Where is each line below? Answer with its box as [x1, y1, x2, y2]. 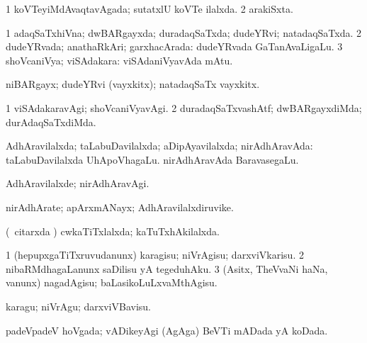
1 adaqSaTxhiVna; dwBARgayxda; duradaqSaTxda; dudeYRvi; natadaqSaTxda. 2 [6, 25, 362, 40]
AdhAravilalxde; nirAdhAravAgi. [6, 176, 149, 191]
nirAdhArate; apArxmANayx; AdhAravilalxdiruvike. [6, 199, 234, 214]
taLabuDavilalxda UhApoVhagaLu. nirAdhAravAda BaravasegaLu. [6, 152, 299, 167]
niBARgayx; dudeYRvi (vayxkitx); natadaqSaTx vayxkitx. [6, 77, 260, 91]
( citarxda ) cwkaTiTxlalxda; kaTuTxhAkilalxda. [6, 223, 220, 238]
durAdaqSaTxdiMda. [6, 114, 96, 129]
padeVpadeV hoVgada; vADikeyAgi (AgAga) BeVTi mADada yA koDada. [6, 322, 328, 337]
